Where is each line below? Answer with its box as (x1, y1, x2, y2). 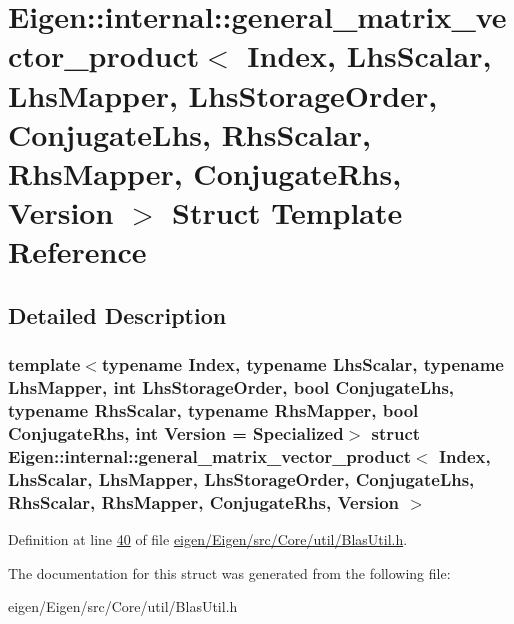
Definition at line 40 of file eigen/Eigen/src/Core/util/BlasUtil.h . (8, 529, 408, 550)
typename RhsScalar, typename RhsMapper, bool (8, 398, 419, 423)
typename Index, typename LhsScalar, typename (101, 352, 504, 377)
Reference (8, 231, 147, 272)
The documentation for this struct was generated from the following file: (8, 562, 451, 583)
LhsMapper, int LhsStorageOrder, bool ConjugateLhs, (8, 375, 455, 400)
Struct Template (172, 192, 403, 233)
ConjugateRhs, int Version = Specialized (8, 420, 344, 445)
